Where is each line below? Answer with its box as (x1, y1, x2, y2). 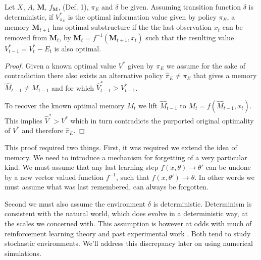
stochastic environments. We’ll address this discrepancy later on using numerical (5, 238, 253, 248)
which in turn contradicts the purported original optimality (70, 115, 254, 125)
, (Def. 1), (58, 2, 89, 12)
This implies (5, 115, 42, 125)
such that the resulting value (145, 32, 234, 42)
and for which (51, 82, 94, 93)
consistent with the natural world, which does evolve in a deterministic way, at (5, 208, 248, 219)
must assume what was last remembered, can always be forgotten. (5, 181, 208, 192)
